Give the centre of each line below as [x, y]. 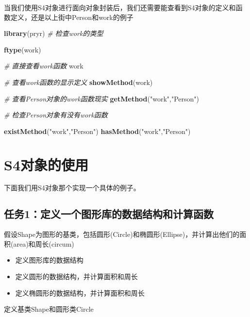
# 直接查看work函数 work [44, 66]
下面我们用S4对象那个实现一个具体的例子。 [72, 188]
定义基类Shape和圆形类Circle [49, 309]
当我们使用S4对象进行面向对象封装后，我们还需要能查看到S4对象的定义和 [120, 7]
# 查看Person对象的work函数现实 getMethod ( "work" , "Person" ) [102, 98]
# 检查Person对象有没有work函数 [56, 115]
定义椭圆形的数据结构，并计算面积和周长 [80, 292]
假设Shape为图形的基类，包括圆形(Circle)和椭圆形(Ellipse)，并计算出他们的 [122, 234]
